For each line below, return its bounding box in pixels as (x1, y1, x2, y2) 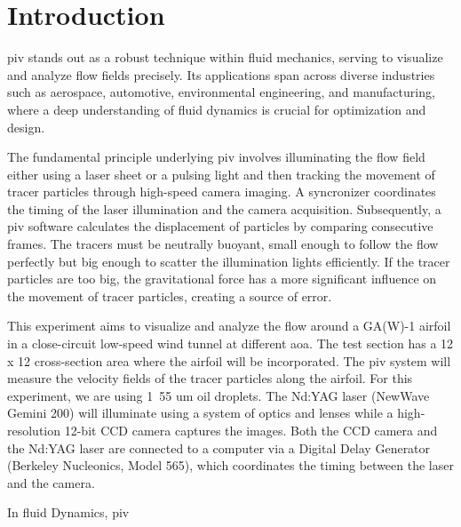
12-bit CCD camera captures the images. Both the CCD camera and (64, 421, 438, 439)
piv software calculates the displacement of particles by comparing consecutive (7, 217, 433, 236)
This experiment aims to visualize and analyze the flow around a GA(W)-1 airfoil (7, 316, 451, 335)
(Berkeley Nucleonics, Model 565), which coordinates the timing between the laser (7, 456, 454, 475)
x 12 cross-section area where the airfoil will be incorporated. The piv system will (7, 351, 451, 370)
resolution (7, 421, 61, 439)
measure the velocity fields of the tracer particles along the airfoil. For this (7, 369, 413, 387)
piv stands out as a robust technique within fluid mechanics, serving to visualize (7, 48, 443, 67)
